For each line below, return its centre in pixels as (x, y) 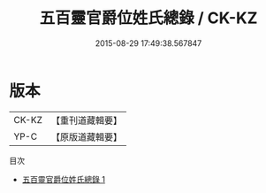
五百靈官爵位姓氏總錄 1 (64, 179)
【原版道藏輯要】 (86, 136)
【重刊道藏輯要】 (86, 120)
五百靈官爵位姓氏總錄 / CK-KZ (148, 18)
